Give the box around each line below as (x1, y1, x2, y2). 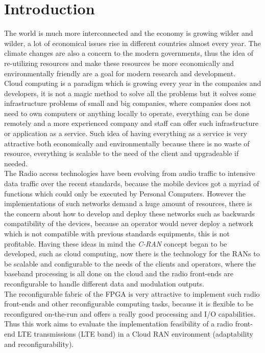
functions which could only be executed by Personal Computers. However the (4, 188, 246, 198)
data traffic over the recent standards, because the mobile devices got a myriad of (4, 178, 259, 189)
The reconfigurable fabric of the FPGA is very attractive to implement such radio (4, 288, 260, 299)
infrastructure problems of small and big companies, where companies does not (4, 98, 251, 108)
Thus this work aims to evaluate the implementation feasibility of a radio (4, 318, 233, 329)
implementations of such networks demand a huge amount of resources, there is (4, 198, 252, 209)
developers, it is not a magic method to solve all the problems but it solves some (4, 87, 256, 98)
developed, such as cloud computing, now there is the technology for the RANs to (4, 248, 260, 259)
